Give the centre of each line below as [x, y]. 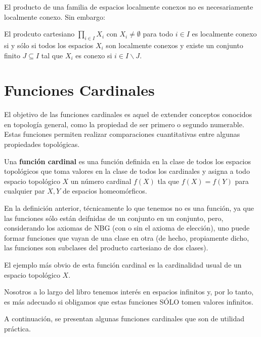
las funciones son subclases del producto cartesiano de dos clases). [106, 248]
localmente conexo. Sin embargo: [55, 16]
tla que [168, 181]
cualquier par [25, 191]
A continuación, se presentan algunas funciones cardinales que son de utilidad [124, 319]
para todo [158, 34]
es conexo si [94, 55]
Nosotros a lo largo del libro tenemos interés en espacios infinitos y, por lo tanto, [129, 292]
